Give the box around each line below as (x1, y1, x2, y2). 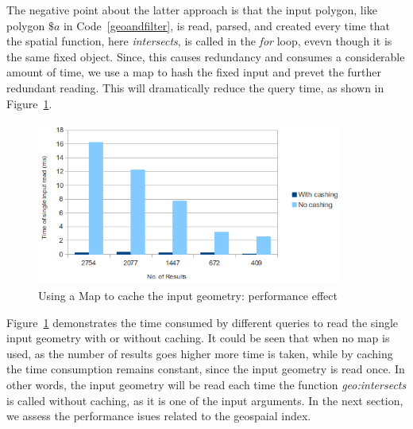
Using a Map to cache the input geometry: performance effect (38, 287, 338, 304)
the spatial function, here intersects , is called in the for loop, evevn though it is (6, 33, 392, 49)
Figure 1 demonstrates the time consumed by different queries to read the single (6, 314, 399, 330)
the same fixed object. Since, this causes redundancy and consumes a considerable (6, 48, 405, 64)
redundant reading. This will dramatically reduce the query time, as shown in (6, 79, 384, 96)
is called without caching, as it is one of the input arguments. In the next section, (6, 392, 403, 408)
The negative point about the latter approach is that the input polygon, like (6, 2, 377, 18)
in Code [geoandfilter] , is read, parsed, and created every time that (63, 17, 391, 33)
